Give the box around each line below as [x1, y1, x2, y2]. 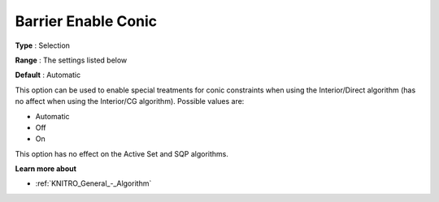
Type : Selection [15, 41, 71, 50]
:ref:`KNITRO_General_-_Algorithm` [35, 178, 152, 188]
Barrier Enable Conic [15, 12, 158, 30]
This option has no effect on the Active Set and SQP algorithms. [15, 148, 229, 158]
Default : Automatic [15, 70, 81, 80]
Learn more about [15, 164, 77, 174]
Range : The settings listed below [15, 55, 128, 65]
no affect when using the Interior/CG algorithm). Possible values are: [15, 97, 245, 106]
